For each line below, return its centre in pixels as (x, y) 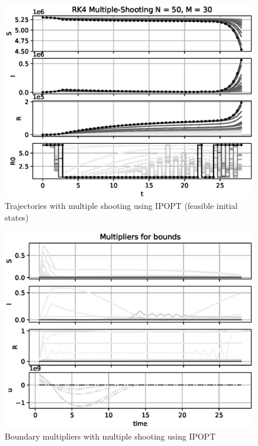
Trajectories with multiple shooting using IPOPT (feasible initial (121, 206)
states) (17, 217)
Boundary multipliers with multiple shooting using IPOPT (110, 436)
